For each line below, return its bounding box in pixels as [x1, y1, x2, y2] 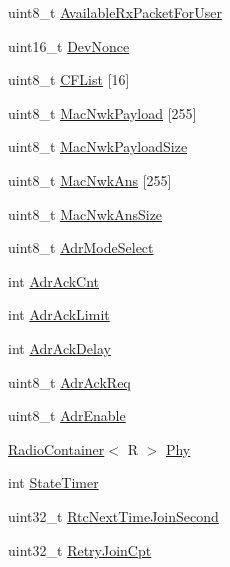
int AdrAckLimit [8, 304, 110, 325]
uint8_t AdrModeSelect [8, 237, 154, 258]
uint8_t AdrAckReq [8, 371, 131, 392]
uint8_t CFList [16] [8, 69, 130, 90]
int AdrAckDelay [8, 337, 111, 358]
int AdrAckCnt [8, 270, 100, 291]
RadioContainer [8, 438, 105, 459]
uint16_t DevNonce [8, 35, 130, 56]
